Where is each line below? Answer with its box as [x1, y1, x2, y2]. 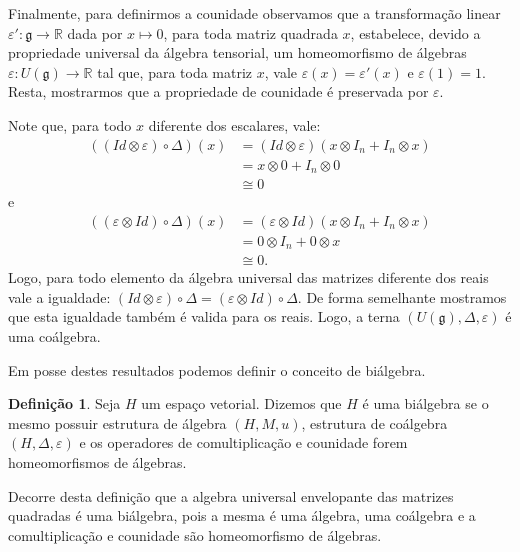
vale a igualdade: [8, 286, 111, 307]
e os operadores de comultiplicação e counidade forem [79, 432, 408, 453]
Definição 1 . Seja [8, 393, 121, 414]
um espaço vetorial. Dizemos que [141, 393, 342, 414]
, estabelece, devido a [350, 22, 481, 43]
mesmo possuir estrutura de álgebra [8, 412, 227, 433]
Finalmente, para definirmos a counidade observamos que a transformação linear [8, 3, 501, 23]
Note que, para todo [8, 114, 132, 135]
